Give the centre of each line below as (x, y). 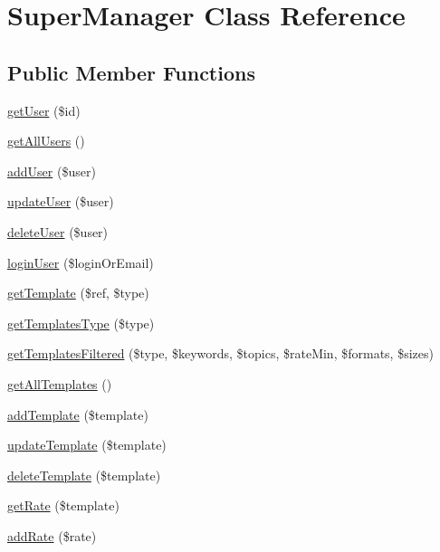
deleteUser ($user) (58, 231)
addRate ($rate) (52, 535)
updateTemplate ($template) (87, 445)
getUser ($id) (44, 110)
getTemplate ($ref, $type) (78, 293)
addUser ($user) (52, 171)
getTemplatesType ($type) (81, 323)
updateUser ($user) (61, 201)
